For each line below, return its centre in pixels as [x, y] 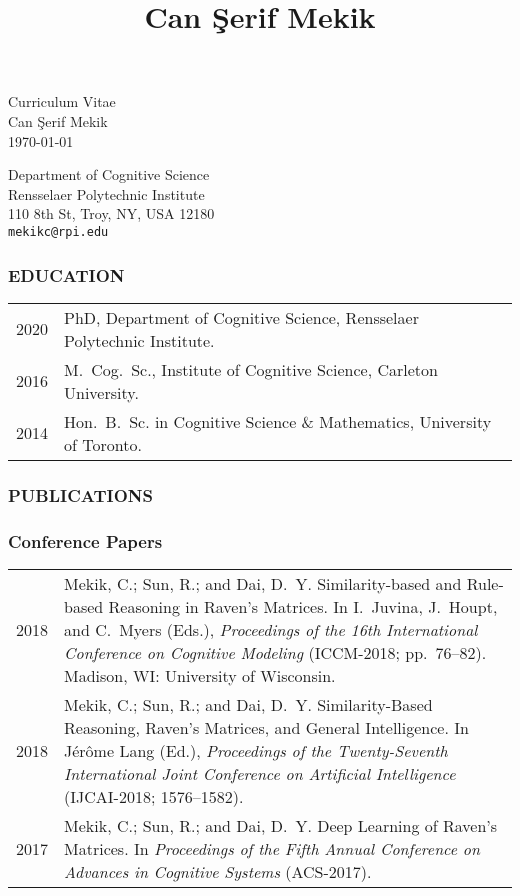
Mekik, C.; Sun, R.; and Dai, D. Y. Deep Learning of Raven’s [281, 825]
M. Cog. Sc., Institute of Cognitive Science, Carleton [251, 369]
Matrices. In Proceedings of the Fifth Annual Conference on [272, 848]
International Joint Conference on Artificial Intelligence [260, 773]
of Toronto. [103, 444]
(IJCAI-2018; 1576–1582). [154, 796]
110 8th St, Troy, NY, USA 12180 [111, 213]
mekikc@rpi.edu [58, 231]
